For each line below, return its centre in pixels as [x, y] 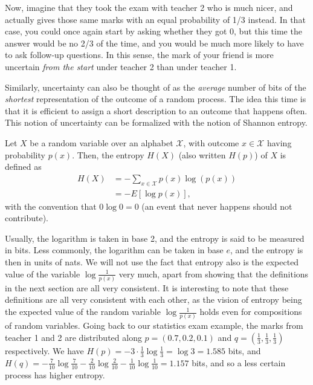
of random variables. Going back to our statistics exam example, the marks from [154, 325]
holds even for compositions [251, 312]
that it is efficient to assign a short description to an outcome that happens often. [156, 110]
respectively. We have [44, 350]
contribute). [27, 218]
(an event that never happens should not [217, 206]
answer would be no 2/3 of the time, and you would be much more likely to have [154, 43]
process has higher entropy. [55, 374]
